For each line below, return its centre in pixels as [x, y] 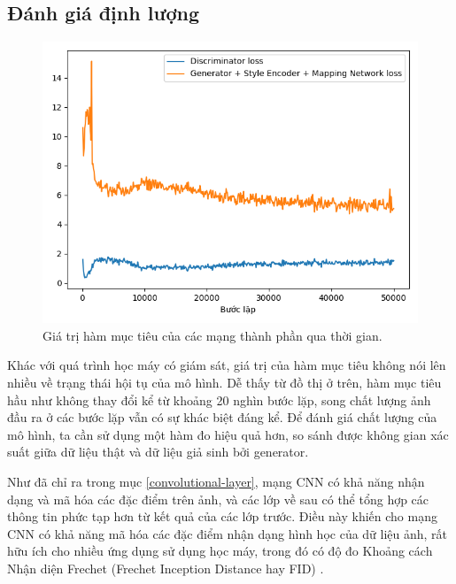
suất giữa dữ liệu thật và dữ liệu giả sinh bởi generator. [158, 452]
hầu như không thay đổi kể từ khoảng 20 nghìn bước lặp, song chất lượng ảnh [219, 400]
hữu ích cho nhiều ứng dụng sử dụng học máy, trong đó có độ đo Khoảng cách [220, 551]
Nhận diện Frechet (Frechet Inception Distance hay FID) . [166, 568]
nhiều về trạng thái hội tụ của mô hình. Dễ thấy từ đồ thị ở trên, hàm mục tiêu [224, 382]
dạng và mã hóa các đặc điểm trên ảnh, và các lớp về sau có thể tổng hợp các [218, 499]
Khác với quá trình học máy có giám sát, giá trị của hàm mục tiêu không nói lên [227, 365]
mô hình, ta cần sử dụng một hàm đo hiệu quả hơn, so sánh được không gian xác [228, 434]
